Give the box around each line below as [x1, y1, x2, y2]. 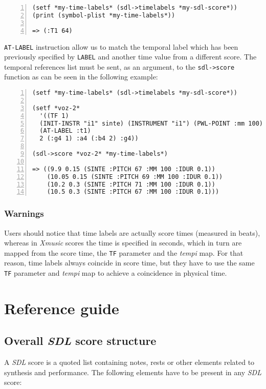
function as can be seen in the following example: [4, 71, 158, 82]
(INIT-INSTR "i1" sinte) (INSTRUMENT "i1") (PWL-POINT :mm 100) [39, 119, 263, 127]
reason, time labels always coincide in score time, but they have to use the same [4, 257, 255, 268]
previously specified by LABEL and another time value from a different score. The [4, 51, 257, 62]
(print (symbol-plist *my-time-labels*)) [32, 11, 175, 19]
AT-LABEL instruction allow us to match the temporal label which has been [4, 41, 238, 52]
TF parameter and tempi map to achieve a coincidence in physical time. [4, 267, 227, 278]
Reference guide [4, 297, 119, 318]
